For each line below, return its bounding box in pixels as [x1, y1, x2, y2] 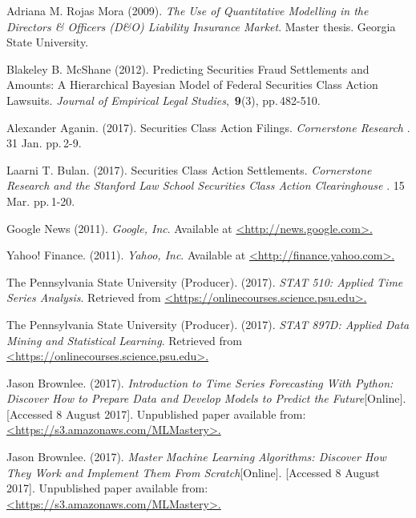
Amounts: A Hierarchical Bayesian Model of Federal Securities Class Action [6, 76, 378, 93]
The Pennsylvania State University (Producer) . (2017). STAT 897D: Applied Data [6, 315, 410, 332]
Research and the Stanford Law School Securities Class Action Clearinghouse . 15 [6, 177, 405, 194]
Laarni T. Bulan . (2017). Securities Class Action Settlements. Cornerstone [6, 161, 372, 178]
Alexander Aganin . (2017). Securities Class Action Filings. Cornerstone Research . [6, 118, 410, 135]
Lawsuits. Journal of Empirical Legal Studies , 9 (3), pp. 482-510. [6, 91, 321, 108]
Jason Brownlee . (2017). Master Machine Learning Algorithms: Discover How [6, 448, 386, 465]
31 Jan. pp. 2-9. [6, 135, 82, 151]
